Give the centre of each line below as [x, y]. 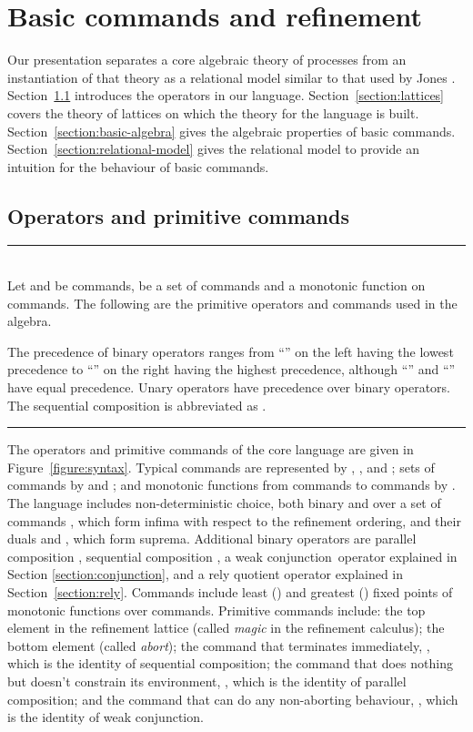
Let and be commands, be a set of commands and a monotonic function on [216, 285]
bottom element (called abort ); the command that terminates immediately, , [219, 645]
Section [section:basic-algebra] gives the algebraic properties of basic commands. [231, 131]
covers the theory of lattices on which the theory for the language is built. [213, 112]
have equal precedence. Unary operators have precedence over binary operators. [229, 387]
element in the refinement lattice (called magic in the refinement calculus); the [226, 628]
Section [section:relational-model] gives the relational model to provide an [213, 149]
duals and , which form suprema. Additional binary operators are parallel [212, 539]
